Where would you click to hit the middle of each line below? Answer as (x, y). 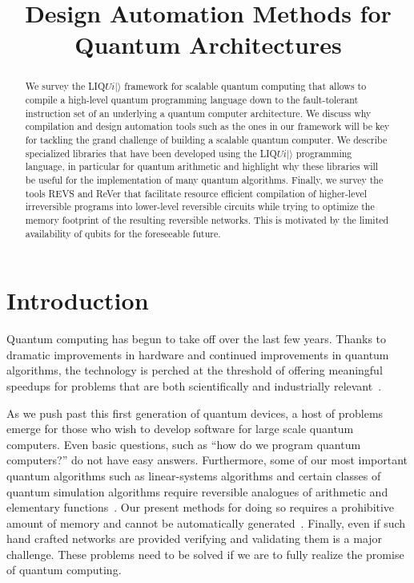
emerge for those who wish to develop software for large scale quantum (180, 429)
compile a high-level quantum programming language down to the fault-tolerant (192, 100)
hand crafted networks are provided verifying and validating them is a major (195, 538)
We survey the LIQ (65, 86)
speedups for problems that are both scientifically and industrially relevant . (194, 385)
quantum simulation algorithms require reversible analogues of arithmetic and (197, 491)
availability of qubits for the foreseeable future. (123, 233)
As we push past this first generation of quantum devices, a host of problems (195, 413)
